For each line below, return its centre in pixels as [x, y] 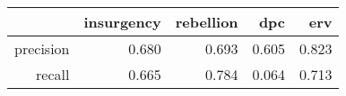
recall [53, 74]
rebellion [207, 22]
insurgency [122, 22]
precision [42, 48]
